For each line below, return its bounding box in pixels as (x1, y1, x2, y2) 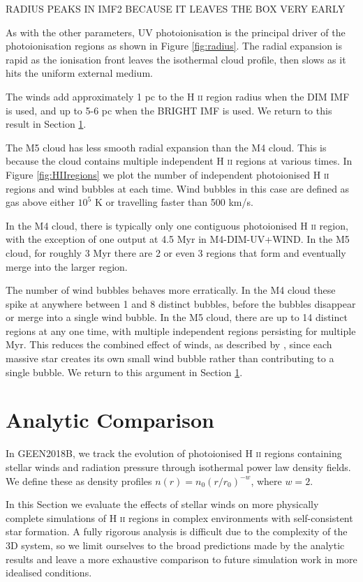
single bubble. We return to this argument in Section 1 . (6, 364, 243, 379)
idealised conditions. (6, 565, 92, 580)
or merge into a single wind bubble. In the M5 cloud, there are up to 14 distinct (6, 310, 348, 324)
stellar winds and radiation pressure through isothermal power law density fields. (6, 459, 351, 474)
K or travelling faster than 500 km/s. (94, 195, 253, 209)
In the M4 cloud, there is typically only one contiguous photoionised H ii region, (6, 218, 348, 232)
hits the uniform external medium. (6, 66, 153, 80)
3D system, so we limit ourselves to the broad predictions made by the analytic (6, 537, 345, 552)
